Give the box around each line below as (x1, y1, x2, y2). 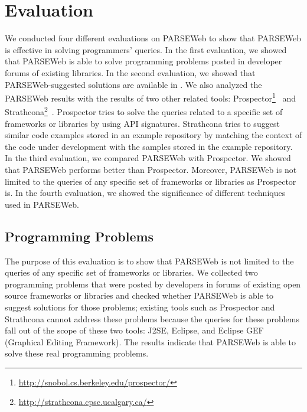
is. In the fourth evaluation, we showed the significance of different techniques (5, 187, 286, 199)
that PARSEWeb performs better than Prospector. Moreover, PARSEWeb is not (5, 163, 297, 175)
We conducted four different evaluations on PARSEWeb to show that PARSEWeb (5, 32, 301, 44)
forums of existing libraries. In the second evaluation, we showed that (5, 66, 256, 79)
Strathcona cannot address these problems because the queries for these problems (5, 312, 299, 325)
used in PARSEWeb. (5, 198, 79, 210)
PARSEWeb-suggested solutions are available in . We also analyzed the (5, 78, 262, 90)
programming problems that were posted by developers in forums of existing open (5, 277, 301, 290)
